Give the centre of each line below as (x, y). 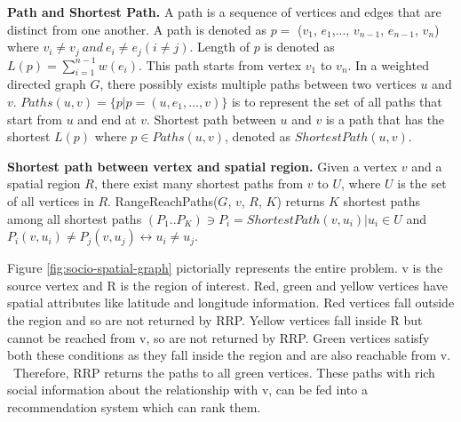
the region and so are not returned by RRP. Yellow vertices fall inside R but (215, 319)
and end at (107, 119)
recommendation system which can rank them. (134, 406)
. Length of (219, 47)
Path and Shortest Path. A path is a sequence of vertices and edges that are (224, 12)
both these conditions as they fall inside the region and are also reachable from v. (229, 355)
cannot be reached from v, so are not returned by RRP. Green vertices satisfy (219, 337)
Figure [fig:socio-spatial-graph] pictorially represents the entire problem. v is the (225, 268)
